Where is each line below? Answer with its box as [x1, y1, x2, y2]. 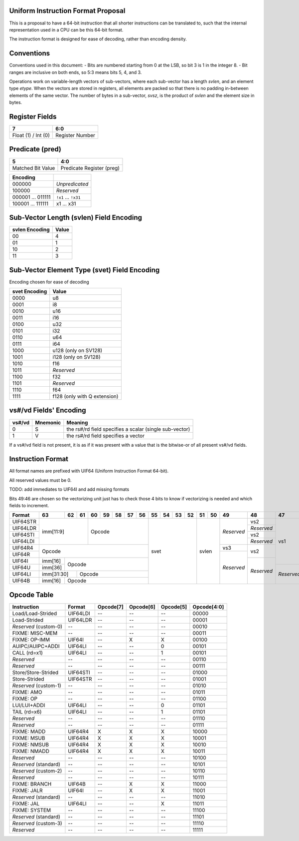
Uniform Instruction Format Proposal [9, 6, 126, 15]
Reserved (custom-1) [12, 682, 62, 689]
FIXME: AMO [12, 689, 42, 696]
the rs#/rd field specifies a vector [66, 432, 145, 439]
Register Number [55, 132, 96, 139]
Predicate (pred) [9, 145, 62, 153]
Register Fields [9, 112, 57, 121]
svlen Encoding [12, 226, 50, 233]
